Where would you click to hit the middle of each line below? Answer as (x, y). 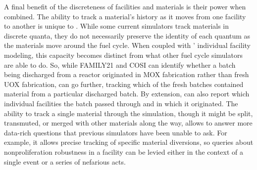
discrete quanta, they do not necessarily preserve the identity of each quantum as (127, 35)
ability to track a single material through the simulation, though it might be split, (128, 113)
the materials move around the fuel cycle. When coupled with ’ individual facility (127, 45)
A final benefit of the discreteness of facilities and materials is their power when (125, 6)
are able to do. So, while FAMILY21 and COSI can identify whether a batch (120, 64)
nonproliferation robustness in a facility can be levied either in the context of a (124, 151)
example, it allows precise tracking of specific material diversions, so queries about (129, 142)
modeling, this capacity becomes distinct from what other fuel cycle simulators (123, 55)
